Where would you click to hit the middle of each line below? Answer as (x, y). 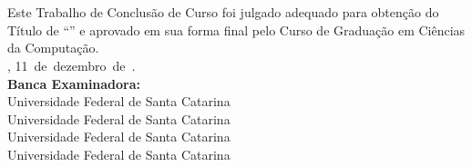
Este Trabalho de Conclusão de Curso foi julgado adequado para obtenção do (223, 12)
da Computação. (53, 48)
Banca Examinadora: (74, 83)
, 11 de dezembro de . (72, 65)
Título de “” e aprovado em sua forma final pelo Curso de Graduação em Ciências (236, 29)
